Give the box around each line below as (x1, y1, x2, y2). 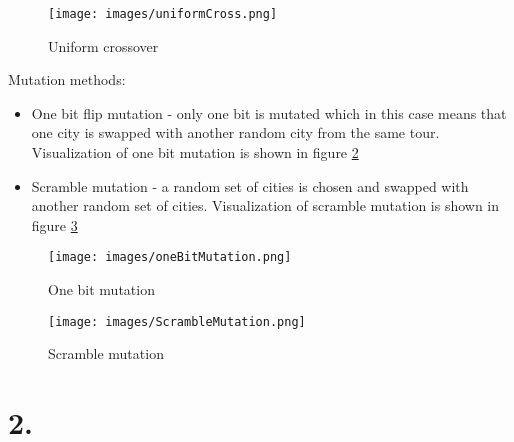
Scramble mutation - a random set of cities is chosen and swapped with (31, 175, 469, 196)
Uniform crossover (48, 35, 159, 56)
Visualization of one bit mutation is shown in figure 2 (31, 142, 359, 163)
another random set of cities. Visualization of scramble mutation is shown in (31, 195, 500, 216)
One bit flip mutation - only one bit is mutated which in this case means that (31, 102, 507, 123)
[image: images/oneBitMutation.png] (48, 250, 292, 265)
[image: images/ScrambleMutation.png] (48, 314, 306, 329)
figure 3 (31, 214, 78, 235)
